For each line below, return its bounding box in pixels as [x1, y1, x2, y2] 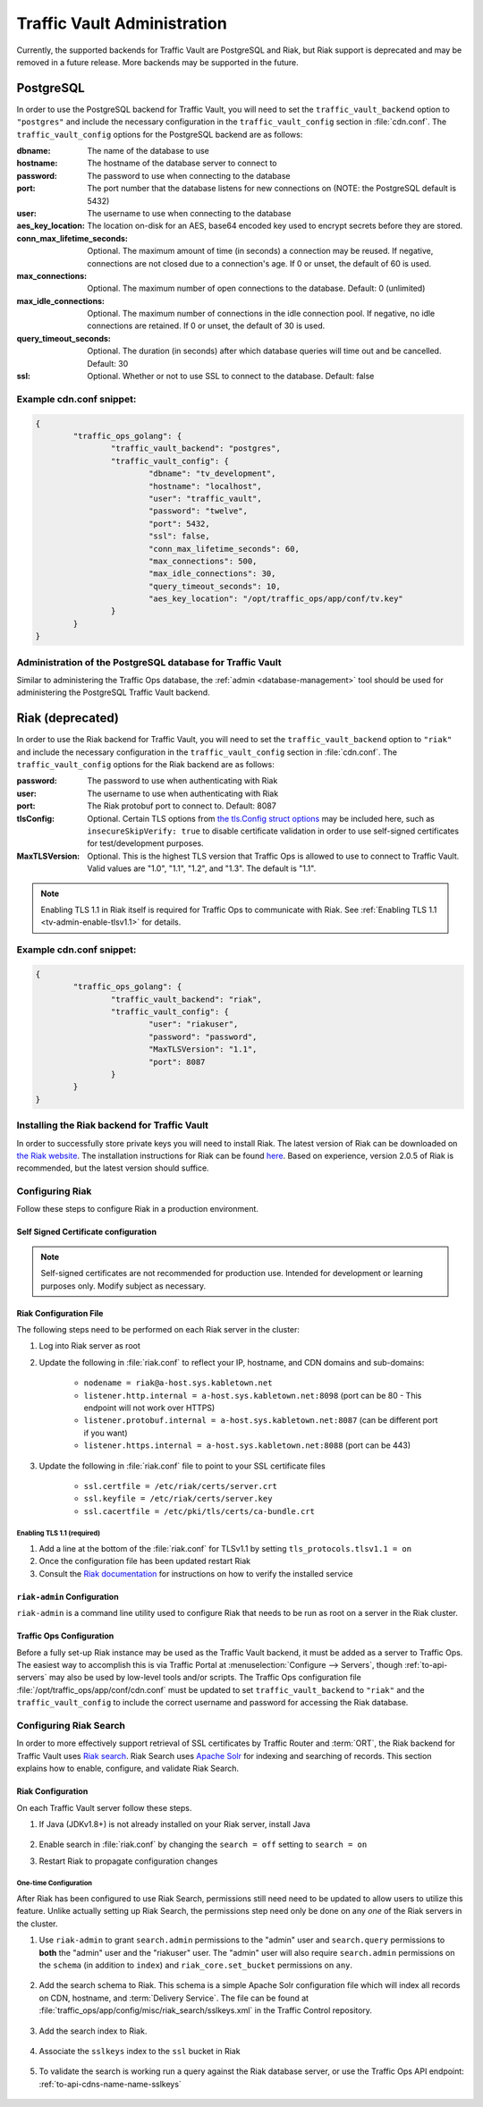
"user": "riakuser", [148, 1020, 239, 1029]
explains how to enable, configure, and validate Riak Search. [16, 1763, 239, 1774]
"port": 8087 [148, 1056, 206, 1067]
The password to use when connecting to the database [87, 170, 291, 181]
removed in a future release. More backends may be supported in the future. [16, 56, 299, 67]
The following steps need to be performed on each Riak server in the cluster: [16, 1324, 300, 1335]
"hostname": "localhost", [148, 481, 263, 491]
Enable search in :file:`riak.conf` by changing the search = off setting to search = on [38, 1839, 368, 1850]
